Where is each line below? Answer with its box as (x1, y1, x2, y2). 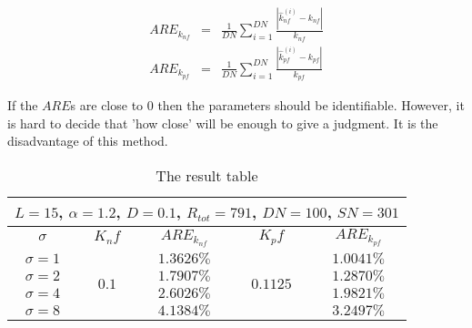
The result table (156, 164, 258, 186)
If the (7, 96, 38, 115)
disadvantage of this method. (7, 131, 168, 150)
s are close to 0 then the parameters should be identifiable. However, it (70, 96, 465, 115)
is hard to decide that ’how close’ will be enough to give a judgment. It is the (7, 113, 438, 132)
